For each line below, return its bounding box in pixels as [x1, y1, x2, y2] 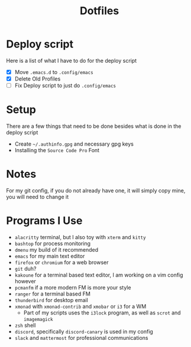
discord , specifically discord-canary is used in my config [14, 327, 154, 335]
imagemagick [23, 316, 53, 322]
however [14, 277, 37, 285]
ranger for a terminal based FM [14, 290, 90, 297]
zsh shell [14, 322, 36, 329]
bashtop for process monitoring [14, 240, 90, 247]
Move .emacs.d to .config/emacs [14, 68, 93, 75]
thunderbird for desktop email [14, 296, 89, 303]
